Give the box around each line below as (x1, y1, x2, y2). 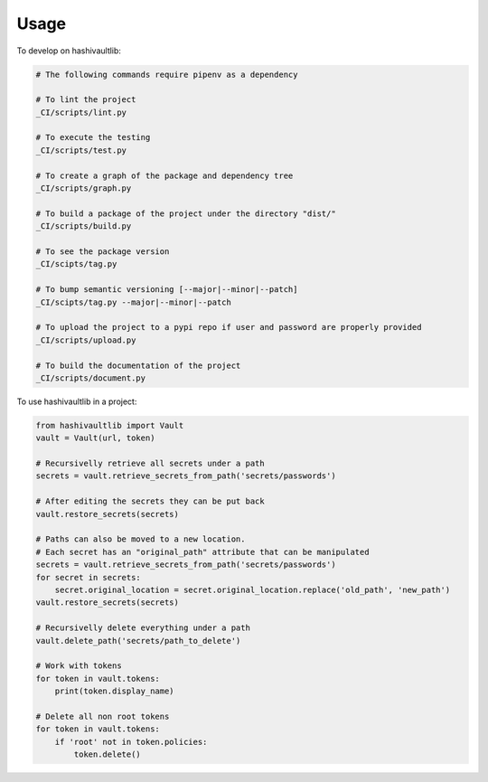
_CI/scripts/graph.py (35, 184, 132, 193)
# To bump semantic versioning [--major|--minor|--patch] (35, 285, 298, 295)
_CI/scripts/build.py (35, 221, 132, 231)
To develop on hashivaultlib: (16, 45, 122, 56)
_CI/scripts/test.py (35, 145, 127, 155)
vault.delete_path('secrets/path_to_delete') (35, 636, 241, 645)
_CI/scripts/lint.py (35, 107, 127, 118)
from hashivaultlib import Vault (35, 420, 184, 430)
